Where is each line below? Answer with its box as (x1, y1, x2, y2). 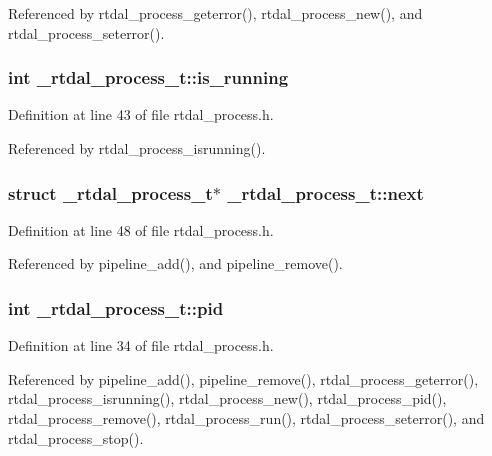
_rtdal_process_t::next (227, 180, 424, 205)
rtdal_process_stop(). (8, 427, 144, 448)
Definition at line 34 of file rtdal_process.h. (8, 335, 274, 356)
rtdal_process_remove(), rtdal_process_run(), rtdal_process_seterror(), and (8, 408, 485, 428)
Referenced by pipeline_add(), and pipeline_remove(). (8, 253, 343, 274)
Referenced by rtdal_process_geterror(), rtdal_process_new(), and (8, 3, 423, 23)
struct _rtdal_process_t (8, 180, 213, 205)
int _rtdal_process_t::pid (8, 295, 224, 320)
